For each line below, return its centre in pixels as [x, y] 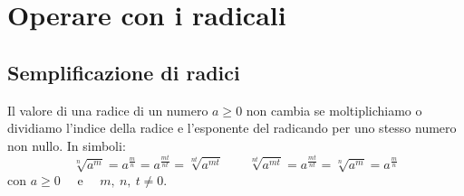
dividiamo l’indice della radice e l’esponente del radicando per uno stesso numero [232, 128]
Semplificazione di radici [124, 72]
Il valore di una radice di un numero [108, 110]
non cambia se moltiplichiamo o [334, 110]
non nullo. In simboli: [67, 145]
